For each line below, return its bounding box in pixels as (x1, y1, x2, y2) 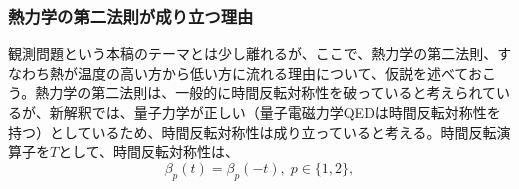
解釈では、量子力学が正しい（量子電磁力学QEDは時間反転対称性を (63, 102, 501, 122)
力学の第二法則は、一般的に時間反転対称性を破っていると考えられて (49, 82, 497, 103)
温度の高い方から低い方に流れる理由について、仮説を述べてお (77, 62, 482, 83)
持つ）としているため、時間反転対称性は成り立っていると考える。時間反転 (8, 121, 497, 142)
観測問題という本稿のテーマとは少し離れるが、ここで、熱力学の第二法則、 (8, 43, 498, 64)
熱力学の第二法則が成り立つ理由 (8, 3, 254, 28)
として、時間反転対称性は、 (58, 141, 240, 162)
